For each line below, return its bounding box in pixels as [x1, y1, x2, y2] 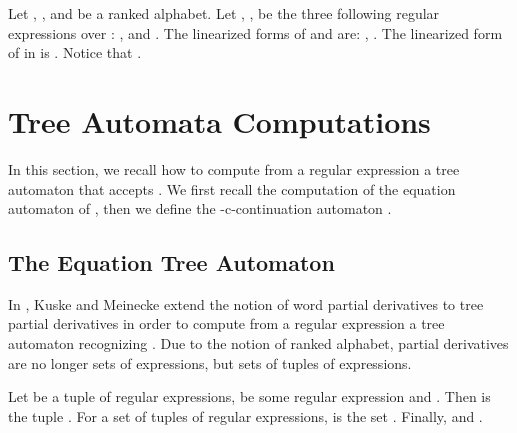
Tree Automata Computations [8, 100, 431, 141]
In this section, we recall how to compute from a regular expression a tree [8, 158, 460, 179]
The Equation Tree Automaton [8, 247, 335, 278]
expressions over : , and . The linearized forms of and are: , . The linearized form [8, 22, 503, 43]
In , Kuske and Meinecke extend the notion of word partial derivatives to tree [8, 293, 484, 314]
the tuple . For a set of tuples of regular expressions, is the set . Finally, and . [8, 405, 483, 426]
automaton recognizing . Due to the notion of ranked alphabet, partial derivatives [8, 333, 509, 354]
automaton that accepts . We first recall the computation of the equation [8, 178, 456, 199]
